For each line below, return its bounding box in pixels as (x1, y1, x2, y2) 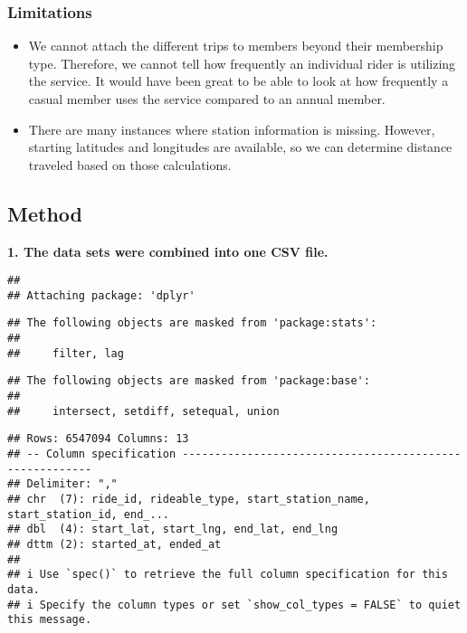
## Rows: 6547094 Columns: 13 (7, 432, 189, 446)
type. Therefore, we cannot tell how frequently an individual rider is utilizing (28, 53, 456, 72)
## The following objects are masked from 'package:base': (7, 374, 370, 388)
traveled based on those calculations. (28, 155, 232, 174)
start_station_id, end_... (7, 507, 169, 521)
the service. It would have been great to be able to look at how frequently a (28, 71, 449, 90)
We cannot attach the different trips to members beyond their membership (28, 36, 443, 55)
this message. (7, 613, 92, 627)
